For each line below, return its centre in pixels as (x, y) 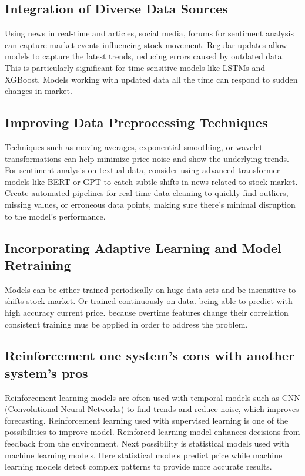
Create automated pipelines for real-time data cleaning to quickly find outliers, (147, 193)
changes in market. (38, 91)
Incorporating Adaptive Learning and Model (143, 247)
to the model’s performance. (55, 216)
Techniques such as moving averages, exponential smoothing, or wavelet (134, 146)
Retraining (38, 264)
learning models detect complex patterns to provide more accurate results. (138, 466)
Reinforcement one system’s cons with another (150, 355)
